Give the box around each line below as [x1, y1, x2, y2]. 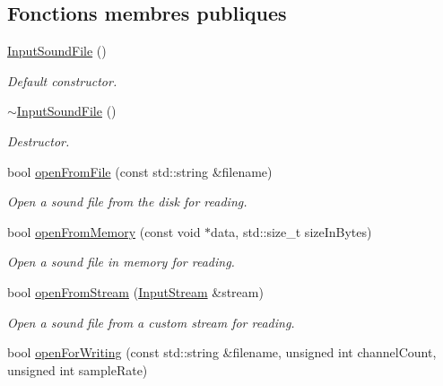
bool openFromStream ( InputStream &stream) [7, 282, 264, 301]
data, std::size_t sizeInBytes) [211, 222, 372, 241]
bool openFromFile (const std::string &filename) [7, 162, 273, 180]
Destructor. [7, 131, 70, 150]
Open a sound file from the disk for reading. [7, 192, 248, 211]
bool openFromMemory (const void [7, 222, 201, 241]
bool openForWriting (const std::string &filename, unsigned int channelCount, [7, 343, 437, 362]
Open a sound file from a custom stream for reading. [7, 312, 295, 331]
